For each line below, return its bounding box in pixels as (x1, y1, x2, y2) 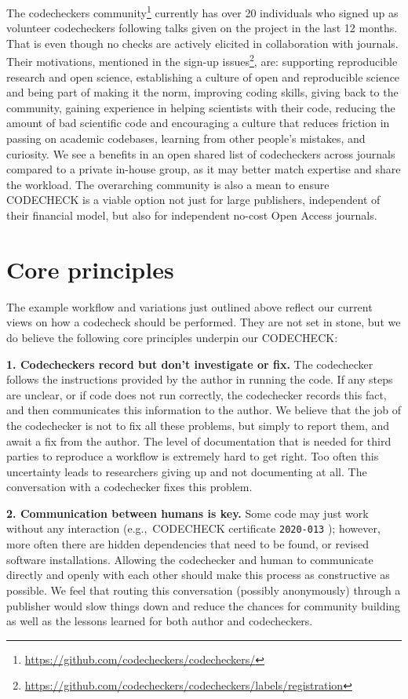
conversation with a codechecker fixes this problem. (6, 479, 253, 495)
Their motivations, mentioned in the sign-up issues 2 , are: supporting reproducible (6, 51, 398, 70)
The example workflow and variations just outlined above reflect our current (6, 298, 373, 315)
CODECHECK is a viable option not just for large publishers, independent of (6, 191, 381, 208)
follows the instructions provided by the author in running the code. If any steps (6, 371, 393, 388)
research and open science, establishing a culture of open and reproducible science (6, 68, 400, 85)
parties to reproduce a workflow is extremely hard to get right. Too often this (6, 448, 379, 464)
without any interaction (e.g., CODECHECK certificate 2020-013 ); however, (6, 520, 381, 537)
